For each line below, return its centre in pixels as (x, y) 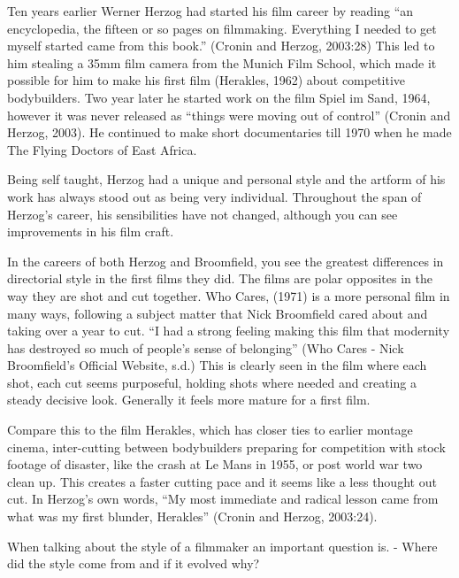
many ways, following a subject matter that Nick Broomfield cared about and (218, 313)
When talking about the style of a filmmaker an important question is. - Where (222, 546)
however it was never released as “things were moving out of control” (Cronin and (229, 115)
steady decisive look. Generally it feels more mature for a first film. (189, 400)
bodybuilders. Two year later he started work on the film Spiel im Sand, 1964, (219, 97)
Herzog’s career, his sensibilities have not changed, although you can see (203, 214)
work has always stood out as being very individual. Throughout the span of (214, 196)
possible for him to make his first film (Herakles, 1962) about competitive (207, 80)
